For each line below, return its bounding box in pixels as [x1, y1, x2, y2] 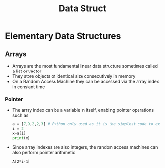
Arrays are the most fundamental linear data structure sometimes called [12, 63, 158, 69]
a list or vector [12, 68, 42, 74]
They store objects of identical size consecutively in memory [12, 73, 136, 79]
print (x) [12, 135, 30, 140]
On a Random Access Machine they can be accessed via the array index [12, 79, 159, 84]
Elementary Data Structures [5, 30, 121, 42]
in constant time [12, 84, 45, 90]
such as [12, 112, 28, 118]
